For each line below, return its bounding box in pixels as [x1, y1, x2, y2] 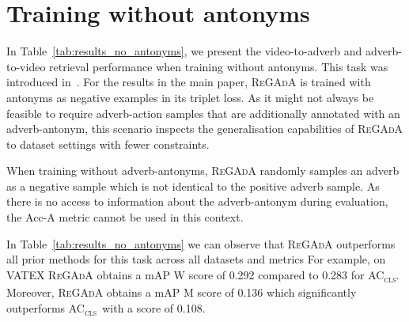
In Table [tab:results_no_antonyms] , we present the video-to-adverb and [6, 43, 362, 59]
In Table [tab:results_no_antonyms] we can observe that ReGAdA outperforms [6, 235, 396, 252]
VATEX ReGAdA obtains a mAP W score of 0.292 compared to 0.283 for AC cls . [6, 266, 400, 285]
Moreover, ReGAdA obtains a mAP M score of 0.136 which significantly [6, 283, 357, 300]
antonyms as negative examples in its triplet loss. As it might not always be [6, 89, 374, 105]
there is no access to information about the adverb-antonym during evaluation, [6, 193, 388, 210]
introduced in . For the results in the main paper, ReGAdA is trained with [6, 74, 371, 90]
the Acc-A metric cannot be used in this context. [6, 209, 244, 225]
